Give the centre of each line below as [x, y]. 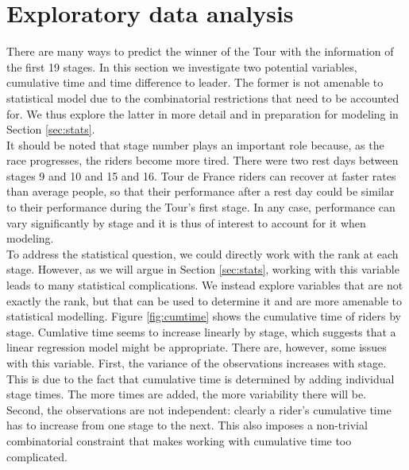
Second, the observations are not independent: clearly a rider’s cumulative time [199, 409]
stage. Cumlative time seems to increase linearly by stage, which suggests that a [201, 331]
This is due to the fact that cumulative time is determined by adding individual [201, 378]
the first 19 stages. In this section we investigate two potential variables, [182, 66]
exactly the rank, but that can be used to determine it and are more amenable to [204, 300]
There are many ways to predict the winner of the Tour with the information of [200, 51]
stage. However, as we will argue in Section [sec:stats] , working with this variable [203, 269]
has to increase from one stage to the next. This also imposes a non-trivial [187, 425]
